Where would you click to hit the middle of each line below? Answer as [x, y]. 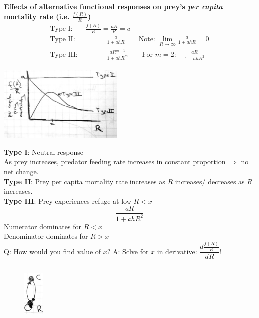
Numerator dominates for [43, 226]
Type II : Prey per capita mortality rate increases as [85, 181]
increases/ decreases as [210, 181]
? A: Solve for [128, 251]
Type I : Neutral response [44, 152]
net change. [21, 171]
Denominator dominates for [46, 236]
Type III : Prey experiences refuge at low [68, 200]
